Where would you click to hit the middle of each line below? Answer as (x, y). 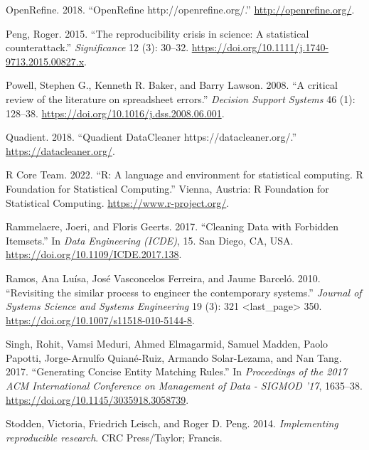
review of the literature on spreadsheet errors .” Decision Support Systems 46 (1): (181, 98)
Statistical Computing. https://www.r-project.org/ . (118, 202)
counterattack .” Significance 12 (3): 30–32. (97, 47)
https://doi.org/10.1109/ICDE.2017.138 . (94, 254)
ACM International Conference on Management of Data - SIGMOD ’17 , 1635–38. (184, 386)
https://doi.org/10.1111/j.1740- (260, 47)
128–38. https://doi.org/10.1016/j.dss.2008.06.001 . (115, 113)
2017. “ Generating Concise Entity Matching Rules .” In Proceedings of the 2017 (176, 371)
